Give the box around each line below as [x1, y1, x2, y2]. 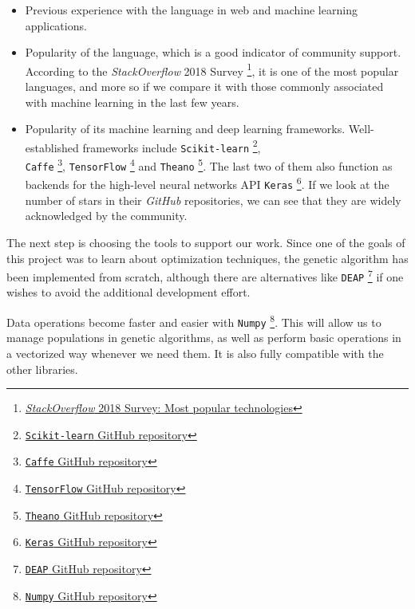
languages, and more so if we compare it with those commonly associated [25, 78, 384, 95]
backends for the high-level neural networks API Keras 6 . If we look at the [25, 174, 389, 193]
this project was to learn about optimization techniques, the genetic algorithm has [6, 249, 409, 266]
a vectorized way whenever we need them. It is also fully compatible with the [6, 344, 384, 361]
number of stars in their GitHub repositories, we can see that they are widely [25, 191, 401, 208]
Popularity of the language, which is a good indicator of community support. [25, 44, 401, 61]
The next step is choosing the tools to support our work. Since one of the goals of [6, 234, 405, 250]
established [25, 139, 79, 155]
